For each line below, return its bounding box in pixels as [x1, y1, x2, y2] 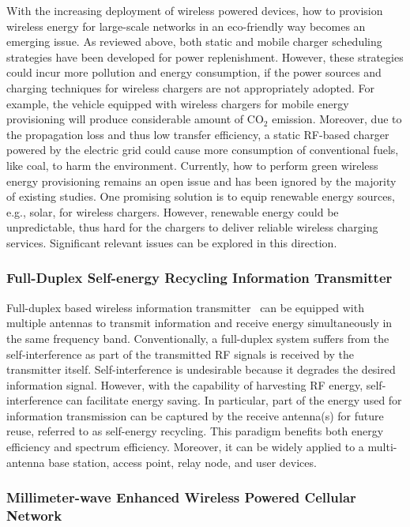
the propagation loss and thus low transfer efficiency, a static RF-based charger [6, 126, 389, 142]
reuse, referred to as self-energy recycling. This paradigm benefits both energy [6, 423, 384, 439]
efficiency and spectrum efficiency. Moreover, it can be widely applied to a [6, 439, 364, 455]
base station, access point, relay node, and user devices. [48, 454, 317, 470]
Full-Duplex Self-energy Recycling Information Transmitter [6, 268, 393, 288]
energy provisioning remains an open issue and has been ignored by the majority [6, 172, 397, 189]
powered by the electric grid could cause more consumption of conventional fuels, [6, 141, 399, 158]
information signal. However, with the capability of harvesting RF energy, [6, 376, 363, 393]
